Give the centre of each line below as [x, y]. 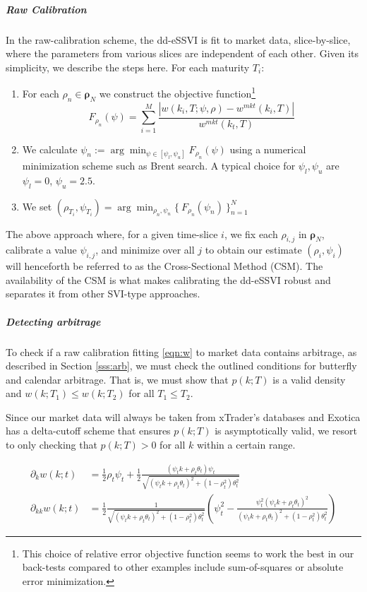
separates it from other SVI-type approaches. [103, 294]
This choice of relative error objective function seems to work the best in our [188, 553]
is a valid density [309, 379]
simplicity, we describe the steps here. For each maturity [128, 67]
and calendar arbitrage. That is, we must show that [117, 379]
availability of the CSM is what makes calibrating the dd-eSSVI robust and [168, 279]
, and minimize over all [145, 250]
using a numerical [268, 149]
